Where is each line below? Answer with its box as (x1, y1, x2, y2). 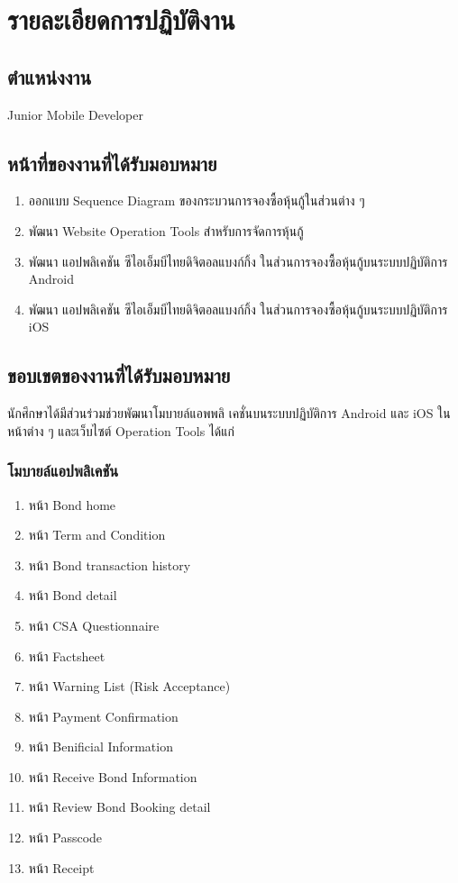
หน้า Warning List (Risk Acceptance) (28, 677, 231, 696)
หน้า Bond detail (28, 586, 117, 605)
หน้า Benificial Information (28, 737, 173, 756)
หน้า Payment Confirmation (28, 706, 179, 725)
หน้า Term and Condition (28, 525, 166, 544)
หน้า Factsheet (28, 646, 105, 665)
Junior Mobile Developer (7, 105, 143, 123)
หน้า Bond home (28, 495, 116, 514)
